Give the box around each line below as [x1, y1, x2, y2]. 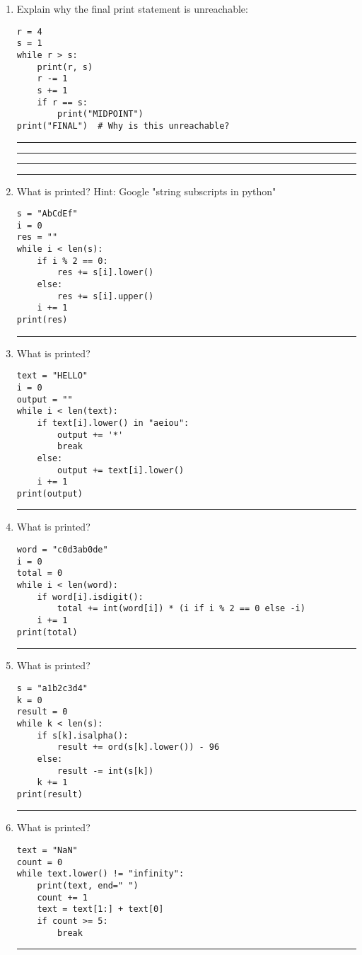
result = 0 [16, 707, 68, 717]
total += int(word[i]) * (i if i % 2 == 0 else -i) [57, 603, 305, 614]
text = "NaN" [16, 845, 78, 856]
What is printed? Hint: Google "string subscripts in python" [16, 183, 276, 198]
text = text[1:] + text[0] [37, 904, 164, 915]
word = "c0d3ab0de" [16, 545, 108, 555]
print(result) [16, 789, 83, 799]
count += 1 [37, 892, 88, 903]
